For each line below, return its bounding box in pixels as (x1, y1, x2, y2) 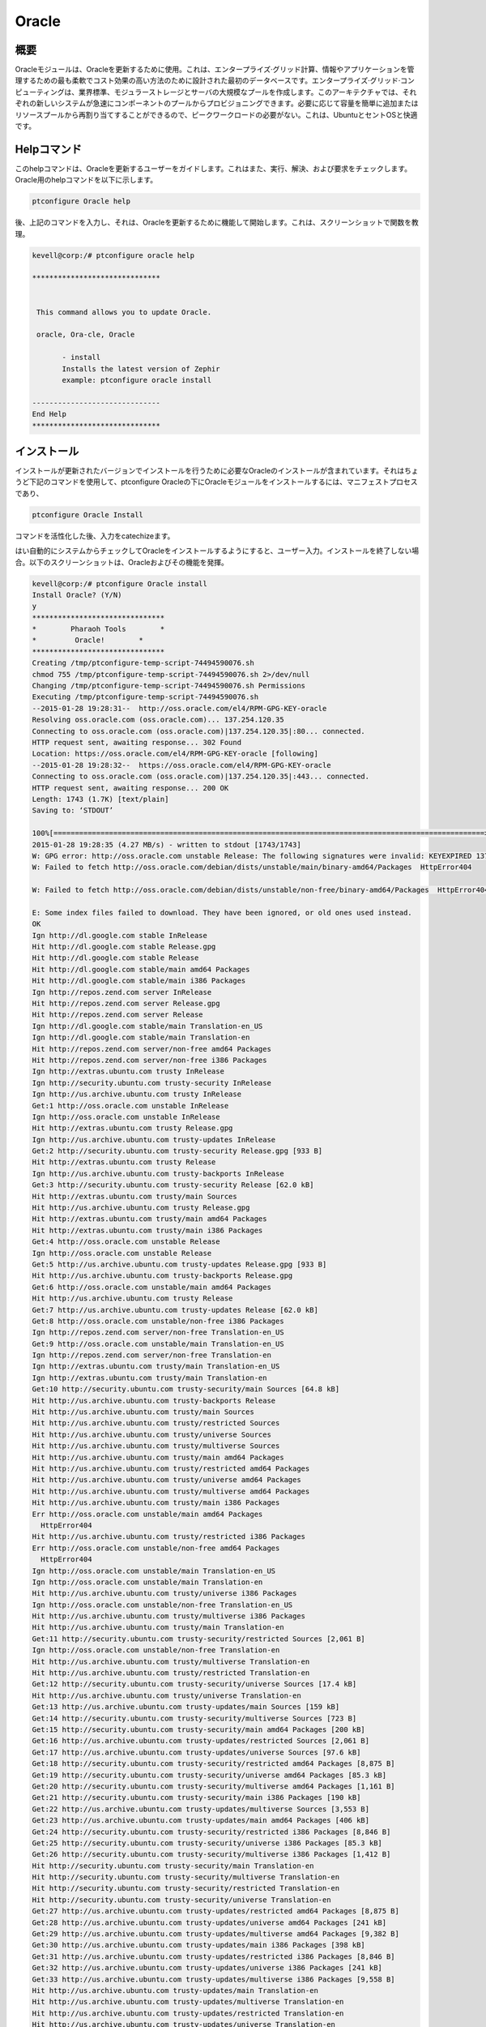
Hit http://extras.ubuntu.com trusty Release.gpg (32, 1124, 233, 1133)
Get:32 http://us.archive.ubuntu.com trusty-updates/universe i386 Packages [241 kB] (32, 1963, 382, 1973)
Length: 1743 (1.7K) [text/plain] (32, 795, 169, 804)
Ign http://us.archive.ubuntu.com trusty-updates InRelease (32, 1135, 276, 1144)
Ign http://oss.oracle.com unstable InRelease (32, 1112, 220, 1121)
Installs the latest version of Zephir (62, 364, 220, 373)
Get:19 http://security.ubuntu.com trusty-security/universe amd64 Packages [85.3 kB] (32, 1770, 387, 1780)
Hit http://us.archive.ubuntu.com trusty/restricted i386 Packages (32, 1532, 306, 1541)
